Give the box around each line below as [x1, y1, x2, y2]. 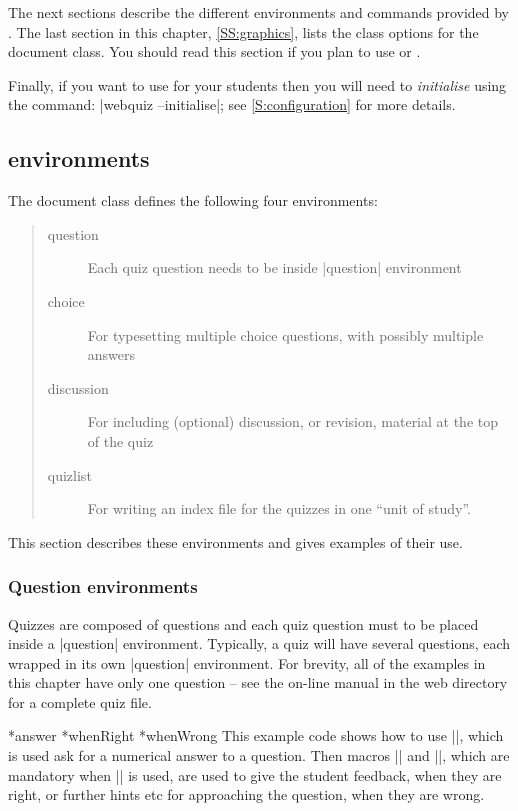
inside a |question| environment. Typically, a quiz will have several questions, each [8, 633, 511, 654]
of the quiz [87, 430, 154, 451]
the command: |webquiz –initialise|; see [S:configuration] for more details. [8, 94, 456, 115]
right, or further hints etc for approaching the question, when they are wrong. [8, 784, 485, 805]
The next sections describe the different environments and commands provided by [8, 2, 510, 22]
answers [87, 344, 136, 365]
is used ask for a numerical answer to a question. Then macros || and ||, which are [8, 745, 510, 766]
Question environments [8, 574, 198, 599]
